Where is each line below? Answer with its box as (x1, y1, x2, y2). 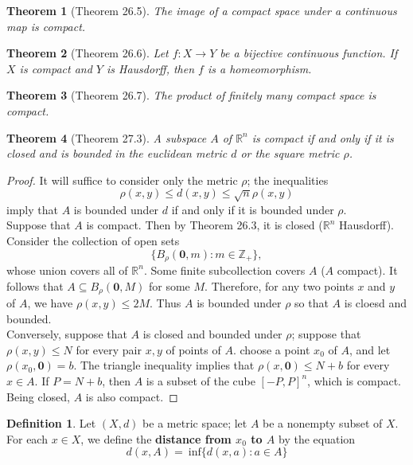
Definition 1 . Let (6, 415, 96, 432)
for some (148, 277, 190, 294)
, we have (27, 295, 73, 311)
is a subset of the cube (146, 372, 255, 389)
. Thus (149, 295, 181, 311)
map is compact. (6, 18, 86, 34)
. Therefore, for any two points (205, 277, 354, 294)
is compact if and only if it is (251, 129, 394, 146)
